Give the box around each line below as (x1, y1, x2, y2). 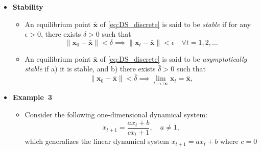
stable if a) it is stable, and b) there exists (25, 63, 156, 74)
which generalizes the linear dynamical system (25, 136, 169, 146)
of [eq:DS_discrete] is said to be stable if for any (100, 18, 251, 29)
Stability (12, 2, 43, 12)
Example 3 (12, 92, 53, 103)
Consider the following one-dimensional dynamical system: (25, 109, 207, 119)
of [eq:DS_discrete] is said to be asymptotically (100, 53, 247, 64)
